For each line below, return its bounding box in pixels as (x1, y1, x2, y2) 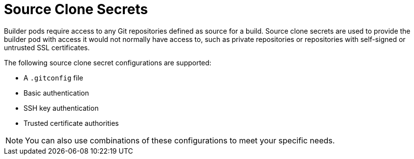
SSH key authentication (23, 103, 99, 112)
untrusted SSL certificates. (4, 43, 90, 52)
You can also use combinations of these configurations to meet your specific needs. (25, 135, 335, 145)
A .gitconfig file (23, 73, 83, 82)
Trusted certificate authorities (23, 119, 119, 127)
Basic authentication (23, 88, 89, 97)
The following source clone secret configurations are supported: (4, 58, 211, 67)
